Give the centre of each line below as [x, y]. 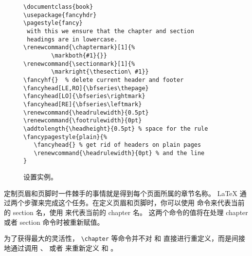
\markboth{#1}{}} [79, 55]
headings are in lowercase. [72, 39]
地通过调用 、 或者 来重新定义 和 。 [61, 247]
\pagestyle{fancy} [53, 23]
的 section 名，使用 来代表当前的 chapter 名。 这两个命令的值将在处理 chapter [126, 212]
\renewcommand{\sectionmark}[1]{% [79, 64]
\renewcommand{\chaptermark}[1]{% [79, 48]
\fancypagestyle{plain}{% [65, 137]
